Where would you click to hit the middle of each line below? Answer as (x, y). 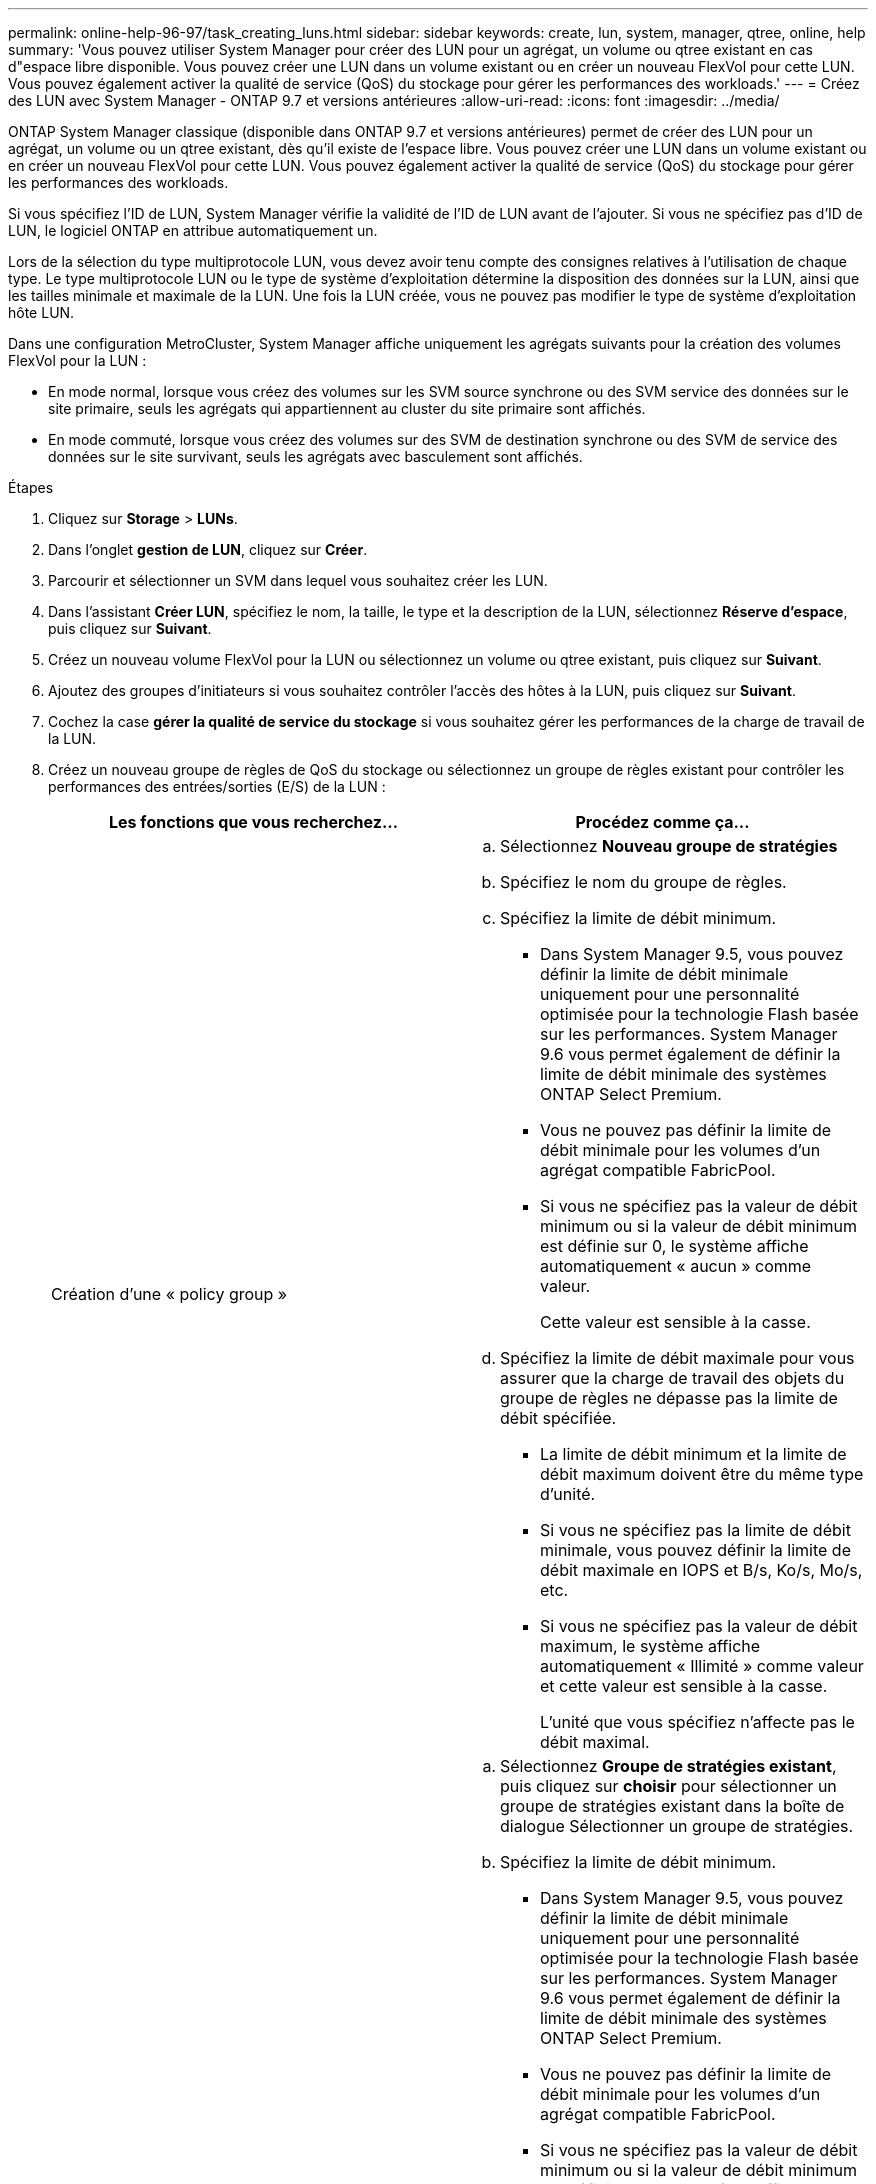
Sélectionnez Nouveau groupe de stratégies (669, 846)
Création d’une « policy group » (169, 1294)
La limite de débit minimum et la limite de (693, 1454)
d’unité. (568, 1494)
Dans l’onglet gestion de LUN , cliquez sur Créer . (208, 549)
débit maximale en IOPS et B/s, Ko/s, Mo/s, (701, 1570)
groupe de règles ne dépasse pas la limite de (669, 1398)
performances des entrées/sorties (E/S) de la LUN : (217, 786)
